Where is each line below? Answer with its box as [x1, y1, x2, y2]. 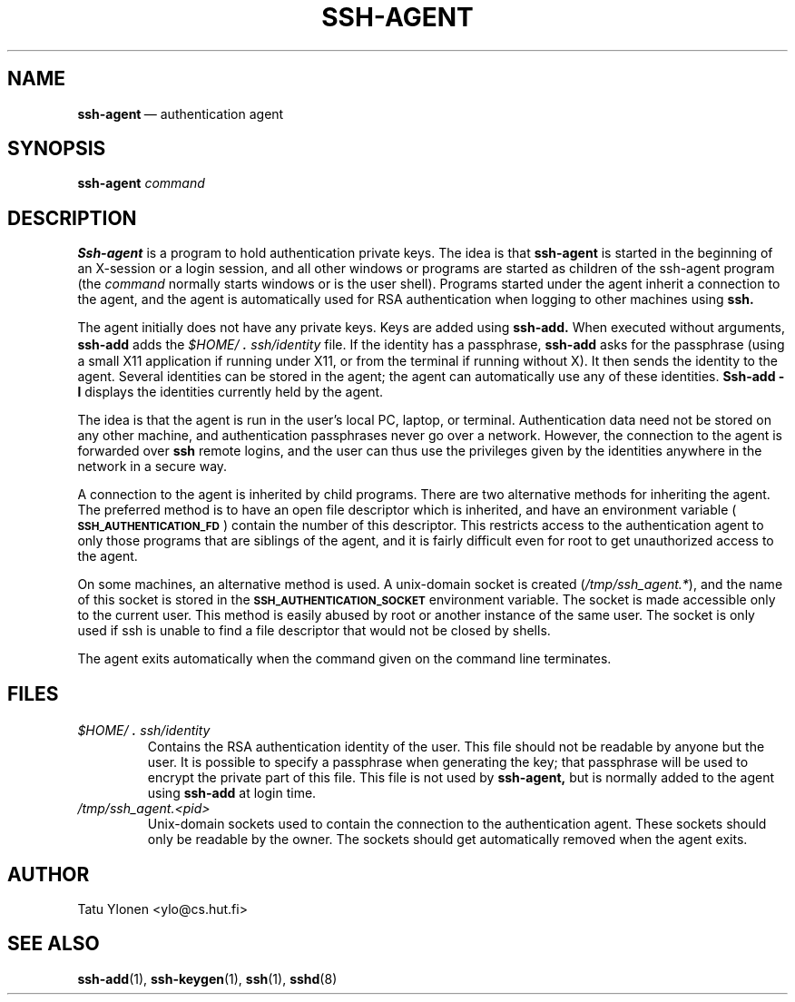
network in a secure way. [77, 458, 228, 475]
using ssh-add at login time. [147, 785, 317, 801]
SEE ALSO [7, 932, 100, 956]
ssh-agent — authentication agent [77, 105, 284, 122]
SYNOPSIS [7, 137, 106, 161]
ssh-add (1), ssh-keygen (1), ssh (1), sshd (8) [77, 970, 338, 987]
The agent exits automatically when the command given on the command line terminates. [77, 651, 612, 667]
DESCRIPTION [7, 206, 137, 230]
